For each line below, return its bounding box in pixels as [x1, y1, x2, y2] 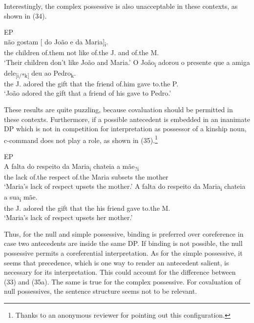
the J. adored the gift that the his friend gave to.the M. [4, 202, 170, 213]
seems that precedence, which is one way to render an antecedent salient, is [4, 257, 229, 267]
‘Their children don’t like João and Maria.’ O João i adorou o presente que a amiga [4, 57, 250, 68]
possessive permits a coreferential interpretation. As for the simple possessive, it [4, 247, 243, 258]
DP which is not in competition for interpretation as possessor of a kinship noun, [4, 123, 247, 134]
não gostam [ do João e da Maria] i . [4, 36, 108, 48]
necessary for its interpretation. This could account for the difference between [4, 267, 236, 277]
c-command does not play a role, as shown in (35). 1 [4, 133, 158, 145]
